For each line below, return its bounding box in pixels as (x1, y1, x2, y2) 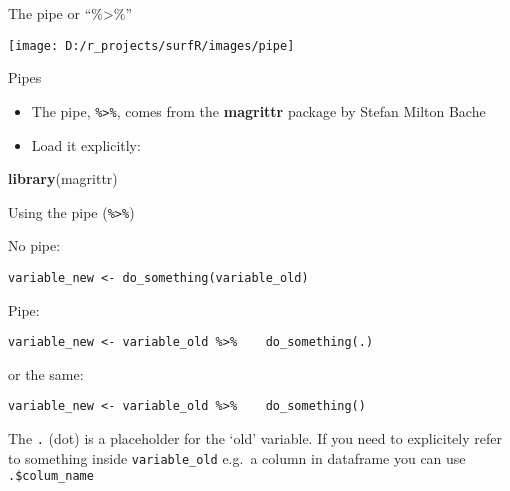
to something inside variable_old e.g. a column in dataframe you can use (8, 447, 466, 468)
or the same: (8, 363, 84, 384)
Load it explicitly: (31, 134, 141, 155)
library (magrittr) (8, 168, 118, 189)
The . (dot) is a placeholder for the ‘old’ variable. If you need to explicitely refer (8, 428, 502, 449)
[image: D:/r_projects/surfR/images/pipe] (8, 38, 295, 53)
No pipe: (8, 235, 61, 256)
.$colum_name (8, 469, 94, 484)
